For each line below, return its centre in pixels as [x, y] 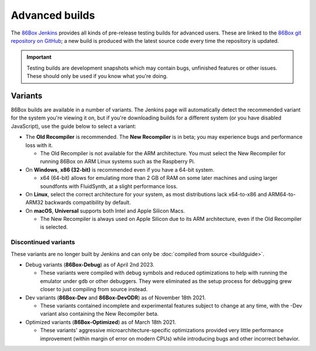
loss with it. [39, 145]
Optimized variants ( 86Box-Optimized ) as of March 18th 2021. [101, 322]
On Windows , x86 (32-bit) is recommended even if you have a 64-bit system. [120, 169]
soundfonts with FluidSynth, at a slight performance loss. [109, 186]
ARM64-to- [282, 194]
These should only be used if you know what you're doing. [97, 76]
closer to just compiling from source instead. [94, 289]
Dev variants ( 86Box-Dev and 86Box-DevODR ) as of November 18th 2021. [116, 297]
